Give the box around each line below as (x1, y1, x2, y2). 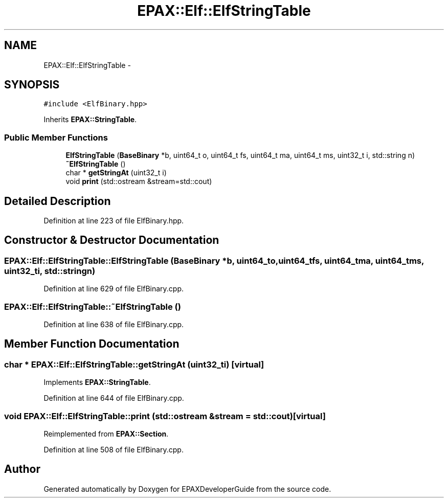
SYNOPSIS (4, 78, 60, 92)
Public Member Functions (4, 132, 108, 143)
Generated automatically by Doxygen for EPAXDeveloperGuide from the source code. (43, 484, 331, 493)
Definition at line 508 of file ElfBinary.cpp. (43, 445, 184, 454)
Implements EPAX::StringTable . (43, 378, 151, 387)
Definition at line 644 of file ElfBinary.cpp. (43, 394, 184, 403)
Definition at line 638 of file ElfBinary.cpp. (43, 320, 184, 329)
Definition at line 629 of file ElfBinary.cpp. (43, 284, 184, 293)
